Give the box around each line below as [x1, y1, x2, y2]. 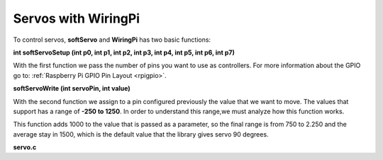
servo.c [13, 143, 37, 152]
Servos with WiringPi [13, 11, 140, 26]
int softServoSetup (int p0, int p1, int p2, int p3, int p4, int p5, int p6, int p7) [13, 48, 235, 57]
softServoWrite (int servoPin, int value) [13, 84, 131, 93]
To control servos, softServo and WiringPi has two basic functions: [13, 35, 211, 44]
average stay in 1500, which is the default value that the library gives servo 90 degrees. [13, 130, 269, 138]
